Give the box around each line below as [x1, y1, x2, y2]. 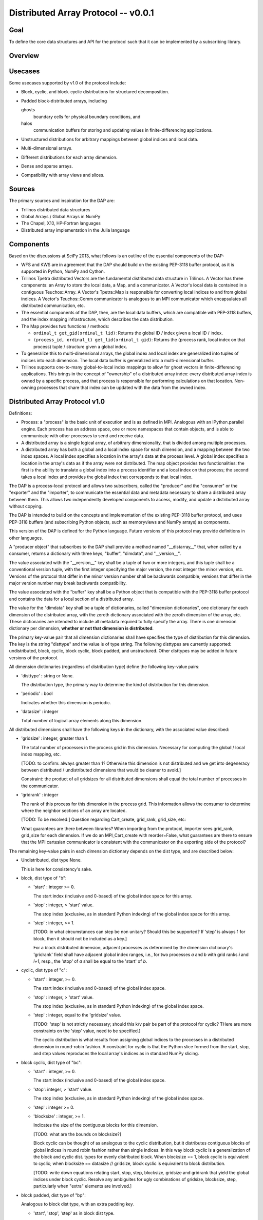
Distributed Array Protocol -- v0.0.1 [9, 7, 154, 18]
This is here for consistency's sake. [21, 866, 93, 872]
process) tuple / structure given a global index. [33, 344, 128, 349]
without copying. [9, 503, 43, 509]
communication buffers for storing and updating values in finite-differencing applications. [33, 127, 213, 133]
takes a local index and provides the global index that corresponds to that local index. [21, 474, 193, 480]
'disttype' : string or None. [21, 672, 74, 678]
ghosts [21, 107, 35, 113]
